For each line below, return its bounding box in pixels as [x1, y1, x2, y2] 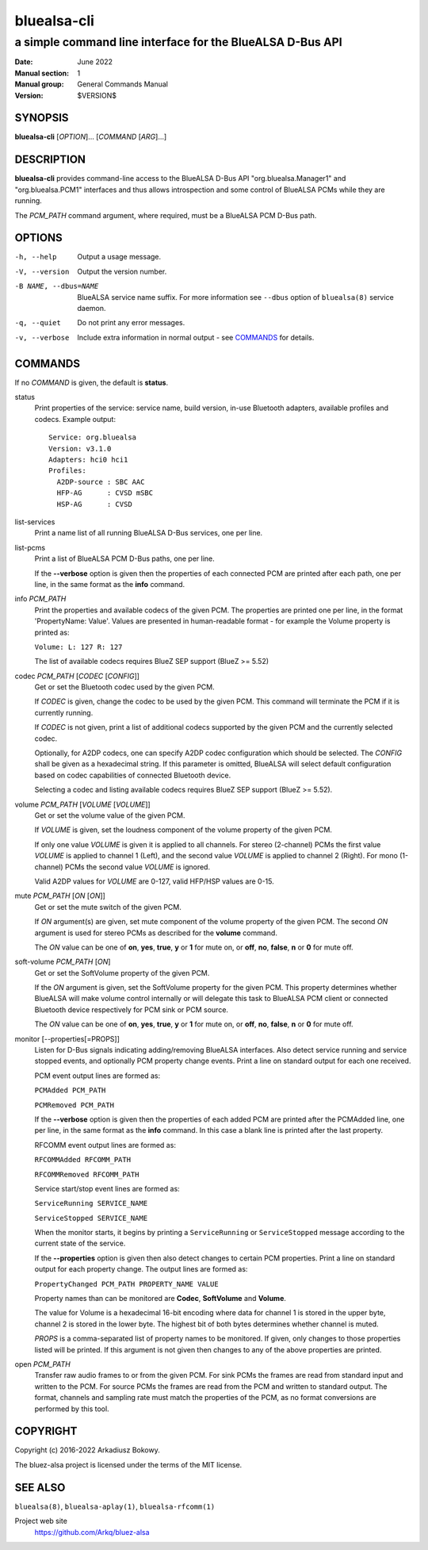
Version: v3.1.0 [48, 444, 112, 453]
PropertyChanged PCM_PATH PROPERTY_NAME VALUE [34, 1280, 219, 1288]
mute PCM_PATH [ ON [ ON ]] [14, 891, 106, 900]
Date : [14, 57, 33, 67]
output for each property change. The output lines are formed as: [34, 1264, 248, 1274]
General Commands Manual [77, 79, 168, 89]
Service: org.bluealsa [48, 433, 137, 442]
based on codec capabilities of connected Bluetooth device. [34, 770, 231, 780]
